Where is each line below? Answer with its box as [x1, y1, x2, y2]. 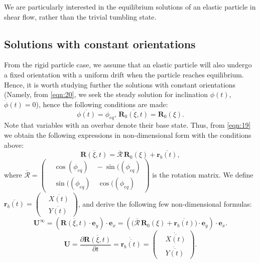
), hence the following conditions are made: [36, 99, 168, 109]
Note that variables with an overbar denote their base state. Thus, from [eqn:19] [4, 120, 251, 130]
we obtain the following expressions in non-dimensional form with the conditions [4, 129, 251, 140]
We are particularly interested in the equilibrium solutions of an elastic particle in [4, 2, 256, 12]
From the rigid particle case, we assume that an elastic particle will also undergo [4, 59, 252, 70]
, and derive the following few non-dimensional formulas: [78, 198, 252, 209]
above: [4, 139, 24, 150]
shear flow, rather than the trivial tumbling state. [4, 11, 157, 22]
